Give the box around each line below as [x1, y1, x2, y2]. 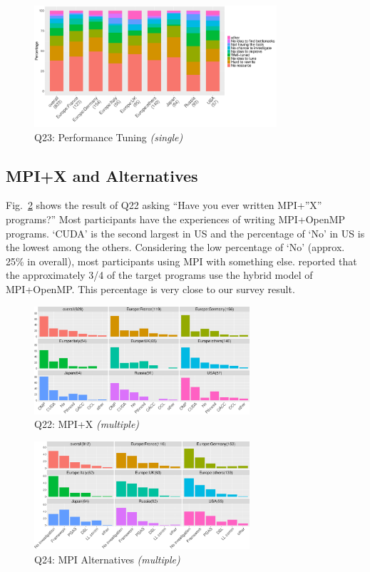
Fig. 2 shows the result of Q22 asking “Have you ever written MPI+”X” [6, 198, 322, 213]
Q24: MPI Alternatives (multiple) [34, 551, 180, 566]
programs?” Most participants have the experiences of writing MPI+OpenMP [6, 212, 346, 227]
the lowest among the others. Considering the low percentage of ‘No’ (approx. [6, 240, 345, 255]
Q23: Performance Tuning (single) [34, 129, 183, 144]
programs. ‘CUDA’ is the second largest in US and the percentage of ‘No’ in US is [6, 225, 365, 240]
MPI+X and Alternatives [6, 164, 198, 186]
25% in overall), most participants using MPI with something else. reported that [6, 253, 357, 268]
